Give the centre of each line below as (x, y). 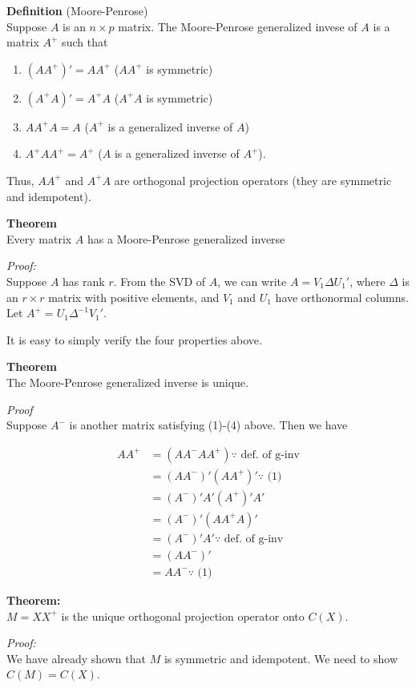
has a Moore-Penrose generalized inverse (186, 238)
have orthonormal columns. (342, 297)
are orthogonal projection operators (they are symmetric (253, 180)
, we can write (252, 281)
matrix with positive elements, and (134, 297)
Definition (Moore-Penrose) (77, 10)
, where (368, 281)
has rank (84, 281)
